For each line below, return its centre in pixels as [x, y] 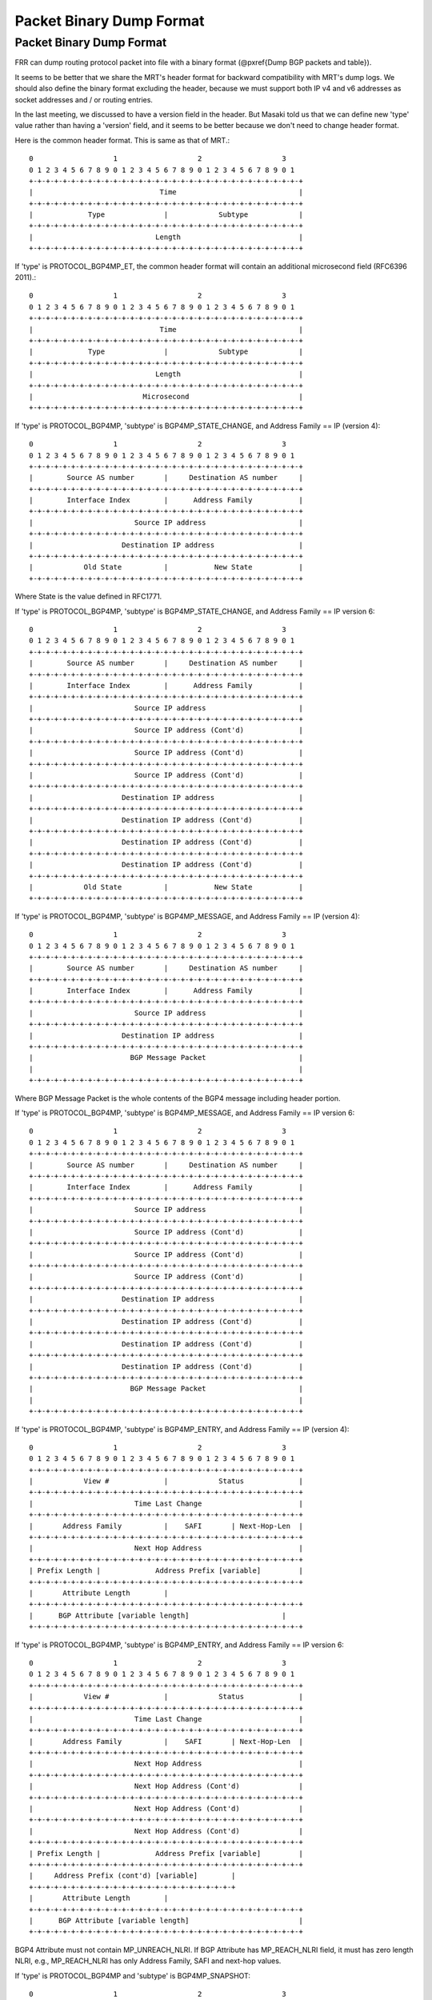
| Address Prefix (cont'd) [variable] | [132, 1876]
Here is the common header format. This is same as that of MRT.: [122, 140]
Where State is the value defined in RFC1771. [88, 597]
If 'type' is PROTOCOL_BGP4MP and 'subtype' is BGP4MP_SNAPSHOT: [133, 1975]
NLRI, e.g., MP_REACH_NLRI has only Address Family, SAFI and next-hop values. [148, 1961]
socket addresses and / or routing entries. [84, 99]
